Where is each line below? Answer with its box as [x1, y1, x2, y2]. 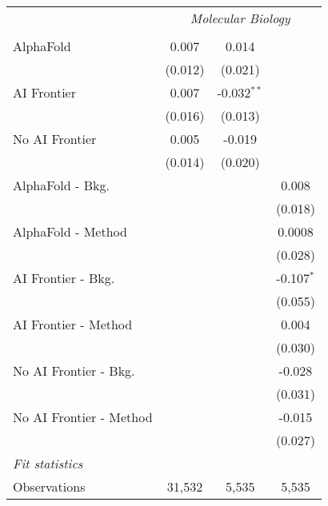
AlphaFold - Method [13, 222, 127, 241]
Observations [13, 477, 86, 496]
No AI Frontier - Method [13, 408, 153, 426]
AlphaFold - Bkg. [13, 176, 110, 194]
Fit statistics [13, 454, 83, 472]
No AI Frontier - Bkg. [13, 361, 135, 380]
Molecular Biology [190, 9, 290, 27]
